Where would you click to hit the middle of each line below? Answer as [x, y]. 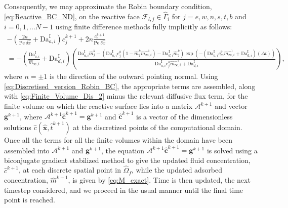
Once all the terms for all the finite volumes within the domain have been [118, 139]
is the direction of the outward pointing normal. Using [134, 76]
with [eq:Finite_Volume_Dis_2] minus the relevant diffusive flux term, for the [126, 96]
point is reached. [30, 200]
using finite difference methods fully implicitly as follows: [144, 27]
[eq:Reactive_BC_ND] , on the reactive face [72, 16]
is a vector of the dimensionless [184, 116]
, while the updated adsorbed [177, 170]
